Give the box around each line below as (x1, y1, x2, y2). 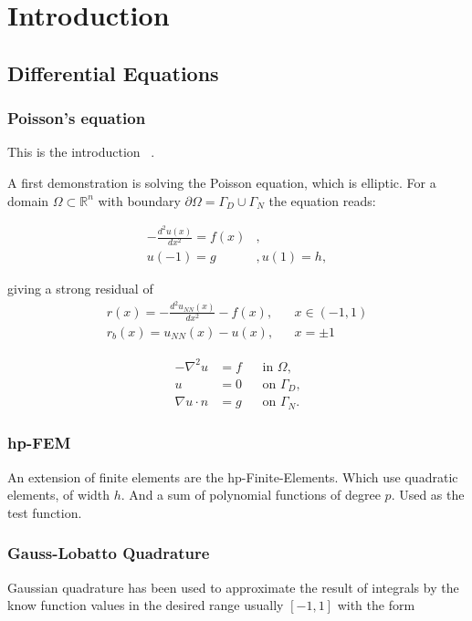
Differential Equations (7, 58, 219, 87)
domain (7, 191, 49, 210)
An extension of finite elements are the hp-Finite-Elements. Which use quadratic (7, 467, 458, 486)
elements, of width (7, 485, 110, 504)
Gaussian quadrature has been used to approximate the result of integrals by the (7, 577, 459, 596)
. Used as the (391, 485, 465, 504)
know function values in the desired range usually (7, 595, 284, 615)
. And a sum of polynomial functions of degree (121, 485, 381, 504)
